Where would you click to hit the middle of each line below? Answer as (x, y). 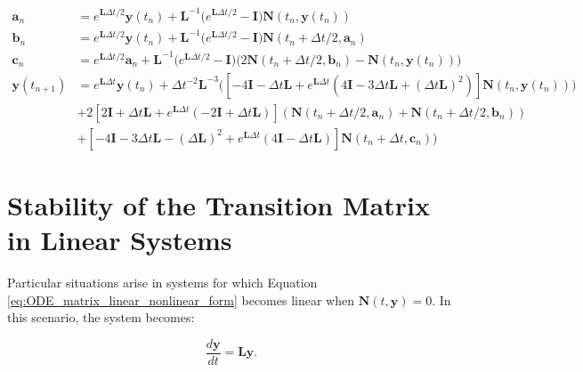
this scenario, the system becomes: (101, 317)
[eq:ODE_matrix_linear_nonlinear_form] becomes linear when (181, 299)
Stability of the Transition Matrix (219, 204)
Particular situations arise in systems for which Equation (162, 282)
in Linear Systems (120, 240)
